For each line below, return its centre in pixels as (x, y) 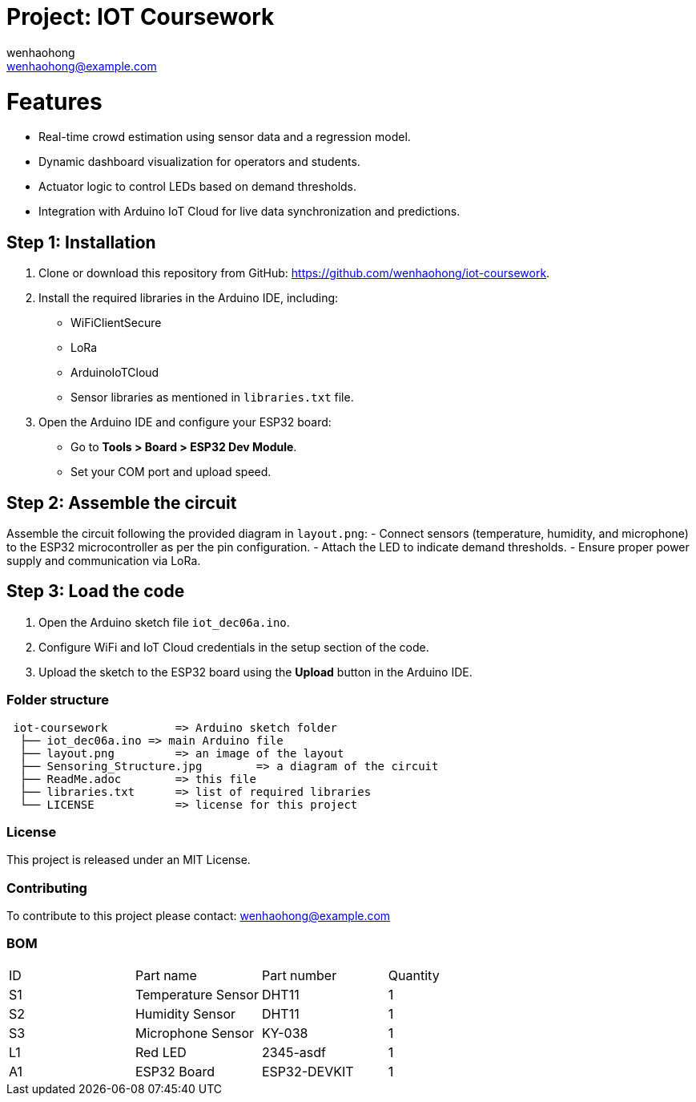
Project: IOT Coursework (141, 17)
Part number (299, 975)
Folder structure (58, 700)
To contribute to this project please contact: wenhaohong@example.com (199, 916)
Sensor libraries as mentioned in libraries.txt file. (212, 398)
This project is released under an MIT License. (129, 860)
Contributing (47, 888)
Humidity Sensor (185, 1013)
